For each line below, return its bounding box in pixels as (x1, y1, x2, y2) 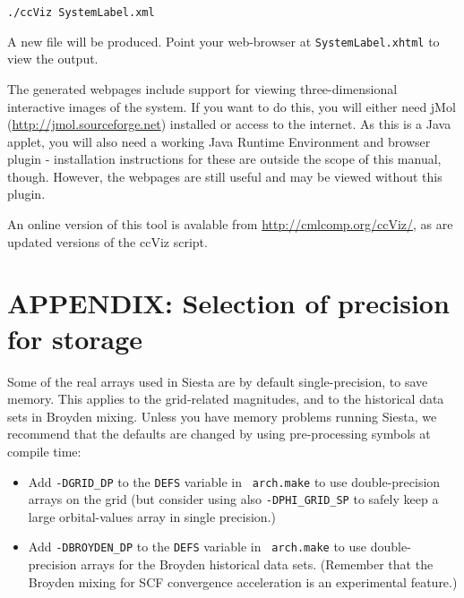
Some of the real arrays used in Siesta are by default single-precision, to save (7, 372, 428, 390)
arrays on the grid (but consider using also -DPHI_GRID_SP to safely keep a (28, 490, 439, 508)
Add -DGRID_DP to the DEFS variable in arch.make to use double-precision (28, 472, 441, 491)
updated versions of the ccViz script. (7, 232, 208, 251)
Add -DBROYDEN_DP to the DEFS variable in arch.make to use (28, 537, 367, 556)
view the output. (7, 49, 99, 68)
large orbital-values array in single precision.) (28, 507, 276, 525)
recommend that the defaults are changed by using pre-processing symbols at (7, 424, 431, 443)
